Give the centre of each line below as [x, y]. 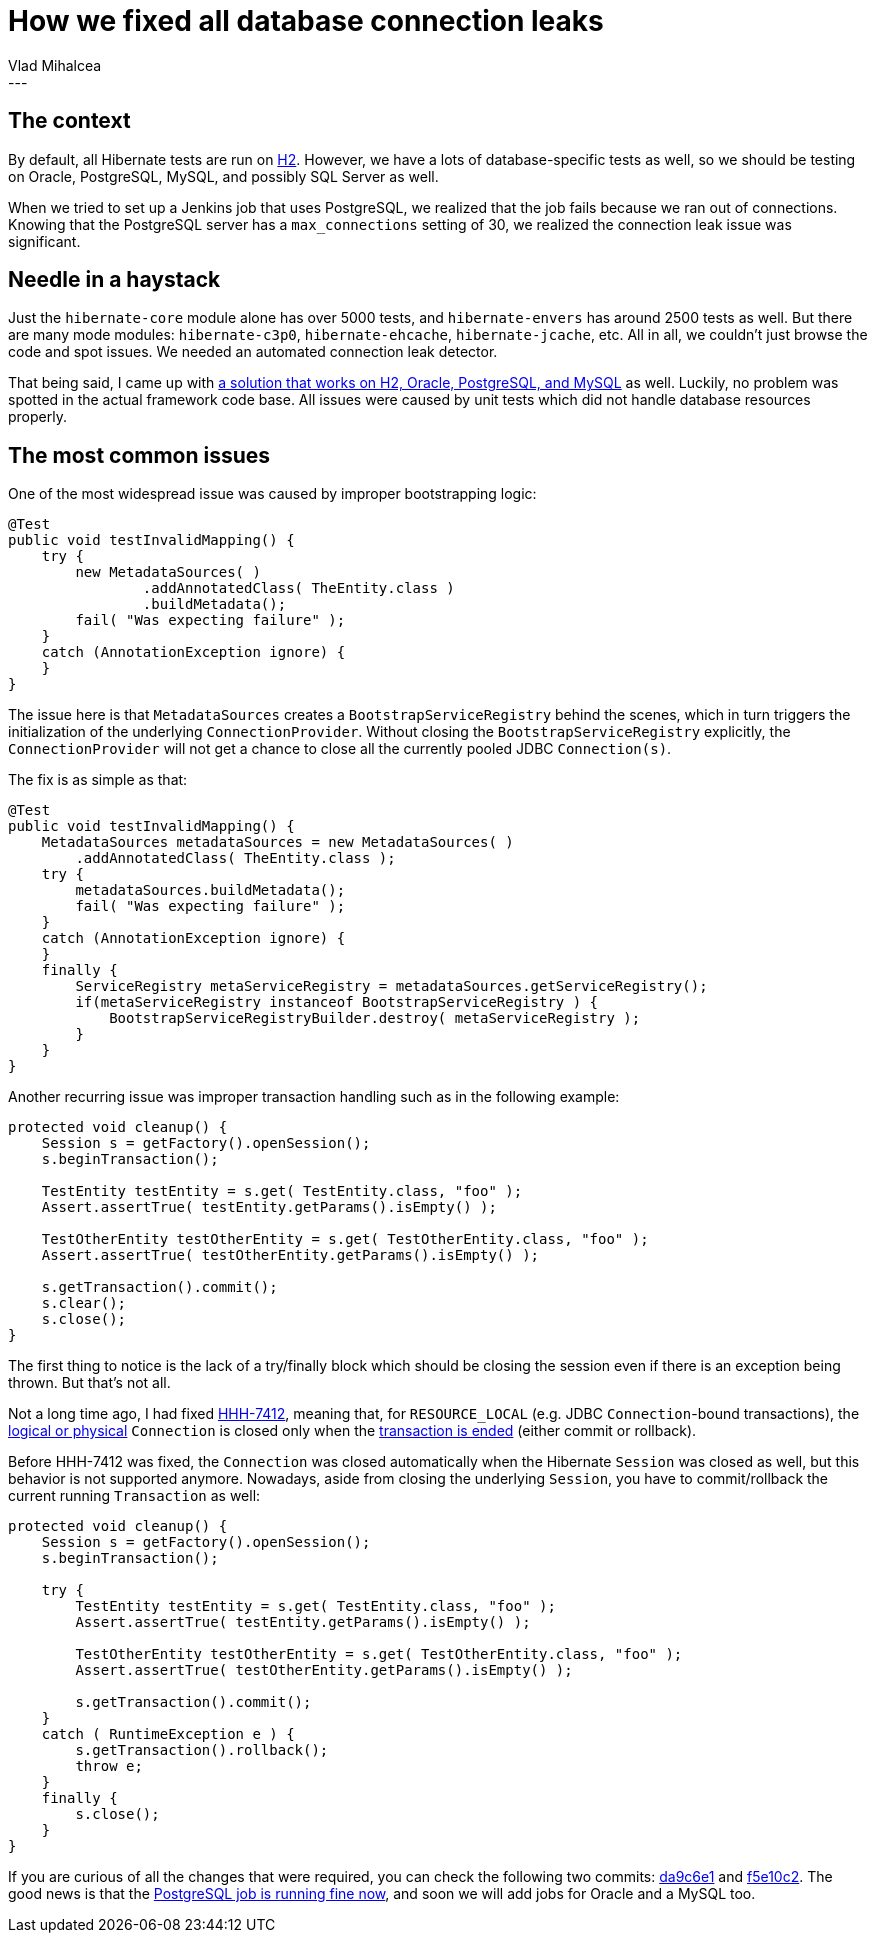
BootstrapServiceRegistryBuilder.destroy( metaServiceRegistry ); [375, 1018]
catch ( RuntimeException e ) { [168, 1734]
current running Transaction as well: [134, 1496]
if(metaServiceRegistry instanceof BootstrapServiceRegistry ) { [337, 1002]
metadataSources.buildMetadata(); [210, 890]
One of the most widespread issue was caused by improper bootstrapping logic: [272, 494]
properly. [37, 417]
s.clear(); [84, 1303]
